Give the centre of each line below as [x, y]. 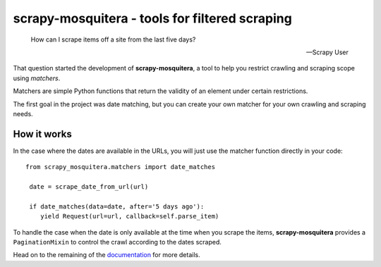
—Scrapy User [327, 52]
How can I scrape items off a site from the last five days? [113, 39]
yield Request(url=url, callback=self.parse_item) [129, 216]
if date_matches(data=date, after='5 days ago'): [117, 206]
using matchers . [37, 78]
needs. [23, 113]
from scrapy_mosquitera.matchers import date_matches [120, 167]
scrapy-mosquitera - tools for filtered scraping [152, 18]
